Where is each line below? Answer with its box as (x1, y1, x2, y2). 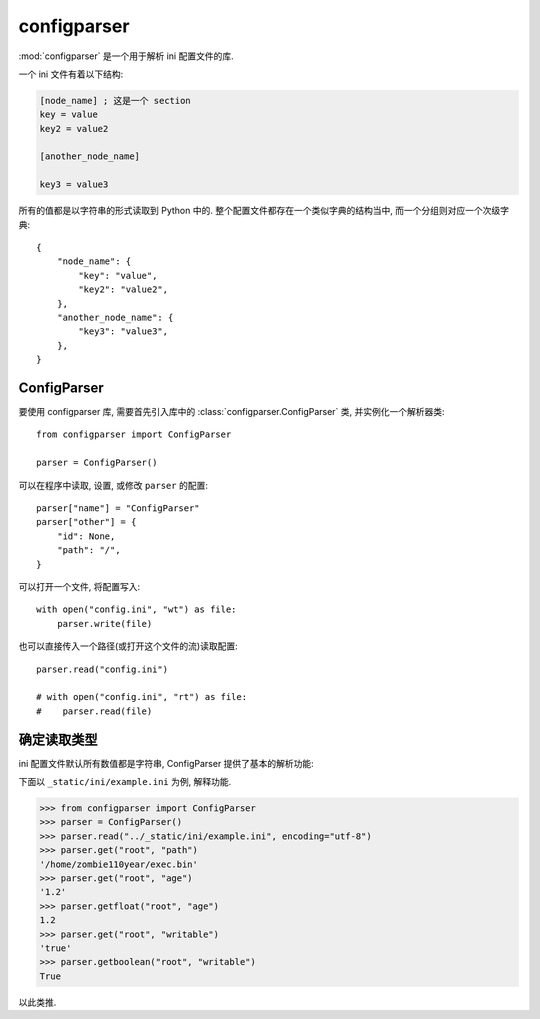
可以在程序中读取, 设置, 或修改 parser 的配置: (18, 479, 209, 491)
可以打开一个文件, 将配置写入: (18, 580, 141, 592)
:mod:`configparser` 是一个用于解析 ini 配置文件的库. (18, 50, 234, 62)
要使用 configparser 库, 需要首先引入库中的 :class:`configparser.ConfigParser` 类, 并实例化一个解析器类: (18, 406, 445, 418)
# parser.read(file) (36, 705, 153, 717)
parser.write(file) (56, 618, 153, 629)
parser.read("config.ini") (36, 663, 169, 675)
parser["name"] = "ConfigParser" (36, 503, 200, 514)
